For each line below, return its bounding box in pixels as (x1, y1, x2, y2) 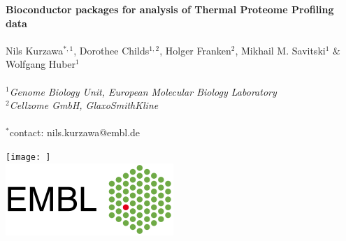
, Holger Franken (159, 43, 231, 57)
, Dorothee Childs (73, 43, 150, 57)
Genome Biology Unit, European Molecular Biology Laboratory (9, 84, 277, 98)
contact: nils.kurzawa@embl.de (9, 125, 140, 140)
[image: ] (6, 152, 51, 162)
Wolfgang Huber (6, 57, 76, 71)
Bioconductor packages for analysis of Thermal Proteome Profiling (6, 2, 334, 16)
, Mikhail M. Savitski (235, 43, 326, 57)
